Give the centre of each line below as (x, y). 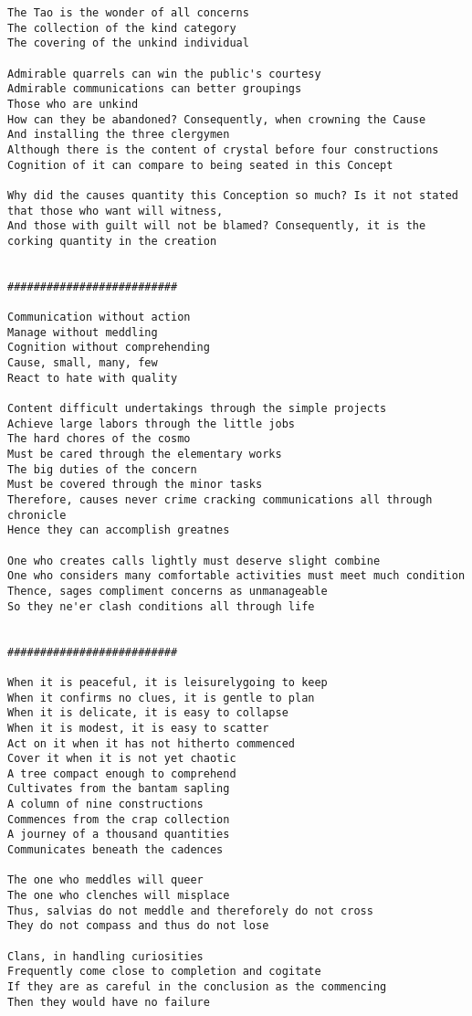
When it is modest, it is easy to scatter (138, 728)
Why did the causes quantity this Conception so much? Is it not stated (233, 195)
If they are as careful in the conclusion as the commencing (197, 987)
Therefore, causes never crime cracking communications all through (220, 500)
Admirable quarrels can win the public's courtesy (164, 74)
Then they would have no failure (109, 1002)
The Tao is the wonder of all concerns (128, 13)
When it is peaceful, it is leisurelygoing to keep (168, 682)
